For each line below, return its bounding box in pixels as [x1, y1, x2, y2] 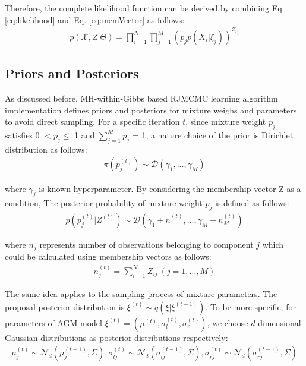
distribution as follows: [5, 143, 87, 155]
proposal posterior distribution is [5, 300, 125, 313]
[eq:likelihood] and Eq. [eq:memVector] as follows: [5, 13, 185, 26]
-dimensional [255, 316, 301, 329]
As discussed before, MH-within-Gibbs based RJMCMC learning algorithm [5, 91, 278, 104]
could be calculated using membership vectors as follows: [5, 250, 212, 263]
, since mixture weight [185, 115, 266, 128]
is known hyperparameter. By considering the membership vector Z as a [39, 182, 301, 195]
